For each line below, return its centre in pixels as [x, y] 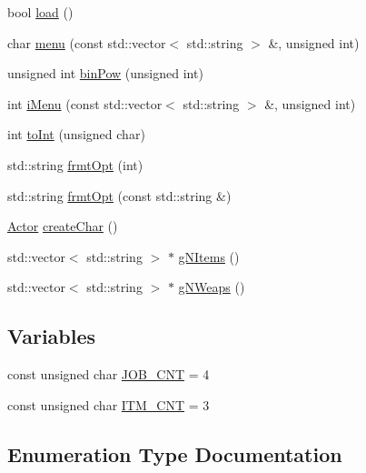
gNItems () [209, 256]
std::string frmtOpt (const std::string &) [119, 195]
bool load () [40, 12]
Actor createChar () [63, 226]
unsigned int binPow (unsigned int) [105, 73]
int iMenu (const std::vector [85, 103]
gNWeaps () [212, 287]
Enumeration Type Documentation [175, 453]
